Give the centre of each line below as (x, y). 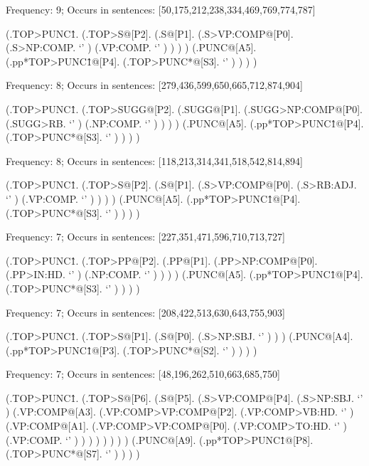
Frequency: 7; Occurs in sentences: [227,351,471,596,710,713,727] (145, 237)
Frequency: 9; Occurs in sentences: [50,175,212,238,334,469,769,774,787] (161, 9)
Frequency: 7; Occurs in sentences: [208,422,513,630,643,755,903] (145, 312)
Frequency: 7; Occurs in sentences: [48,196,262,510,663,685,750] (143, 374)
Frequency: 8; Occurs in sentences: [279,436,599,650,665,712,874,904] (154, 85)
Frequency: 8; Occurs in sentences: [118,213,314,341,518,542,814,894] (154, 160)
